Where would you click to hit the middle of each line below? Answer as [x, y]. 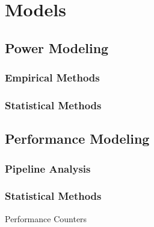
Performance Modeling [77, 139]
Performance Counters [46, 218]
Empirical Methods [52, 78]
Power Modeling [57, 47]
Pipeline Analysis [48, 168]
